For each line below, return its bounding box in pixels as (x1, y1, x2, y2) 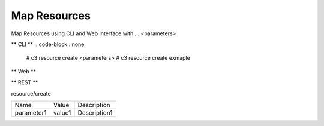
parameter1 (14, 108, 47, 116)
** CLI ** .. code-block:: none (11, 41, 85, 48)
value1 (53, 108, 71, 116)
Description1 (77, 108, 113, 116)
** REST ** (11, 79, 38, 86)
